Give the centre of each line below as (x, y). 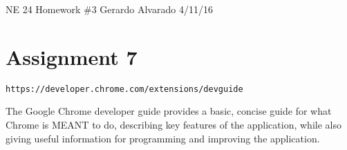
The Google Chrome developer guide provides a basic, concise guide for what (169, 111)
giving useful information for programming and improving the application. (163, 138)
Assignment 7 (72, 56)
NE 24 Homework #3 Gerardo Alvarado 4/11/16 (109, 9)
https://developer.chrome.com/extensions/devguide (124, 89)
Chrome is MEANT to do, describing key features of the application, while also (173, 124)
